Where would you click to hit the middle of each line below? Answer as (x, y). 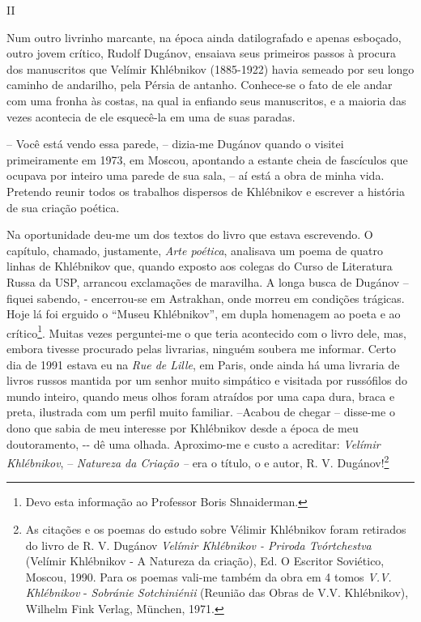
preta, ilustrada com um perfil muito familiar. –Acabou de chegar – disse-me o (201, 412)
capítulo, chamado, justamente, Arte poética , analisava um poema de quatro (195, 250)
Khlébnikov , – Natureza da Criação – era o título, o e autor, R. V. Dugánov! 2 (198, 461)
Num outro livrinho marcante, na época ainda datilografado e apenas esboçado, (204, 37)
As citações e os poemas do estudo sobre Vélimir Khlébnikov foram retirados (216, 528)
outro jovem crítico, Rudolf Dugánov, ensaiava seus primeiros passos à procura (202, 53)
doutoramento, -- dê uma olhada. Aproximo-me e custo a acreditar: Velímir (193, 443)
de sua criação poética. (63, 207)
